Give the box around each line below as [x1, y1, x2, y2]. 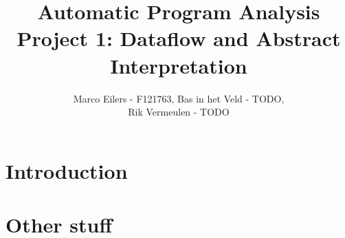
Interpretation [110, 51, 247, 79]
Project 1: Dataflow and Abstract [16, 24, 341, 52]
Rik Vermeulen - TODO [128, 105, 230, 119]
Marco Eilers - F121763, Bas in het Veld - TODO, [73, 91, 285, 105]
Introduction [5, 156, 128, 184]
